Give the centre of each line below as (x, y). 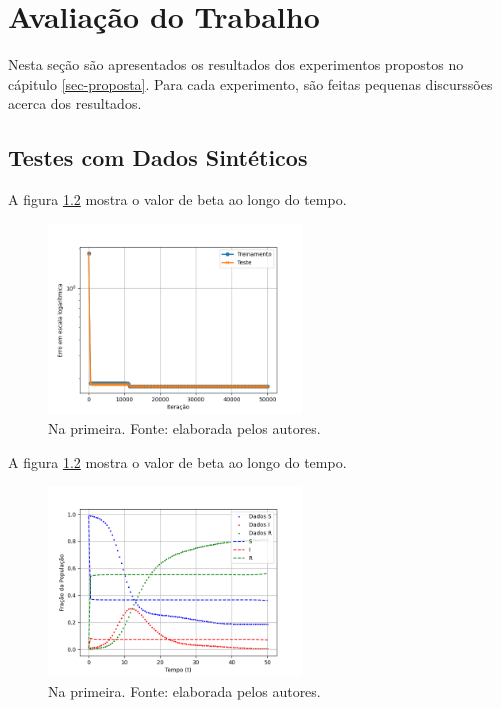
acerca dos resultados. (75, 103)
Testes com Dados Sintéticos (158, 157)
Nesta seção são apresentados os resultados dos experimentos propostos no (236, 64)
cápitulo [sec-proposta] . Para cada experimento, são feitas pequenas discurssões (250, 83)
